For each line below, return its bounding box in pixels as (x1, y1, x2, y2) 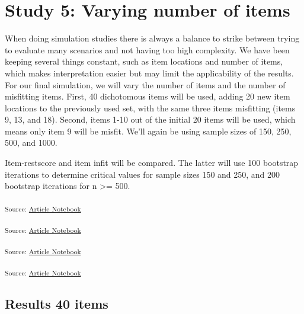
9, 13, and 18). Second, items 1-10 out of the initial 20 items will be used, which (5, 113, 296, 126)
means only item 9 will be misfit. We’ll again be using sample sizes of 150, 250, (5, 124, 292, 137)
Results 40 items (5, 294, 108, 312)
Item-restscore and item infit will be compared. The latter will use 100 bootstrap (5, 156, 299, 169)
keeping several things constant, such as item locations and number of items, (5, 55, 283, 68)
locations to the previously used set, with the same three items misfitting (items (5, 101, 296, 114)
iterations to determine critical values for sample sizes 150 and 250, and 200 (5, 168, 280, 180)
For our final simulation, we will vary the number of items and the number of (5, 78, 286, 91)
